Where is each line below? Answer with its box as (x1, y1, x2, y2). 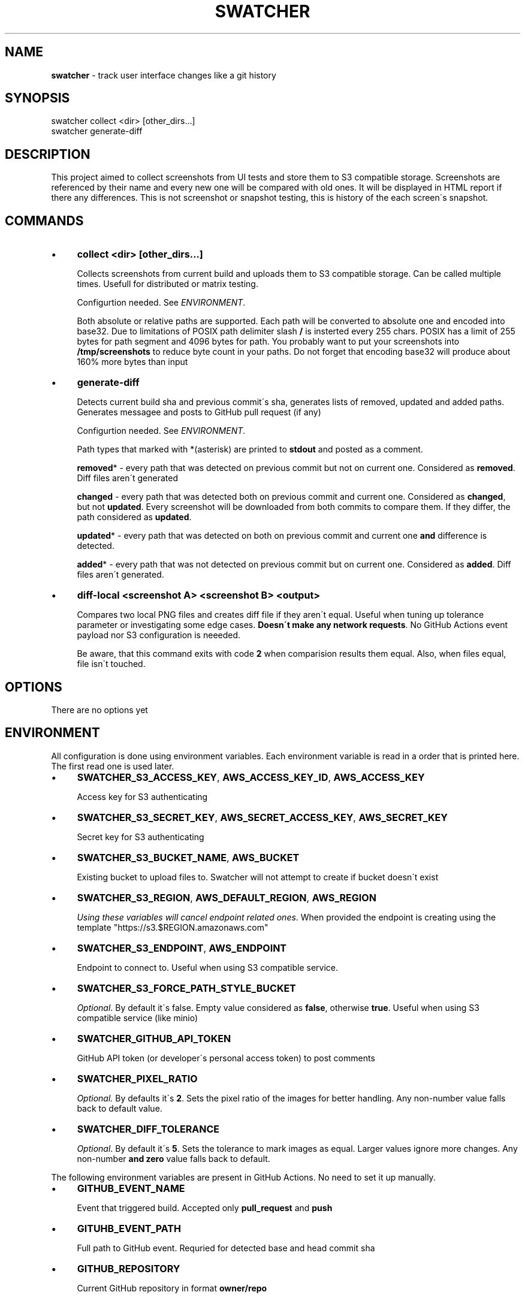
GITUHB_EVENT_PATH (77, 1222, 181, 1234)
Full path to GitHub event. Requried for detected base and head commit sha (77, 1242, 375, 1253)
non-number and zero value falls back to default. (77, 1153, 270, 1164)
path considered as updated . (77, 512, 192, 523)
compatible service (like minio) (77, 1012, 198, 1023)
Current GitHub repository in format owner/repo (77, 1282, 267, 1293)
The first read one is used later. (51, 760, 174, 771)
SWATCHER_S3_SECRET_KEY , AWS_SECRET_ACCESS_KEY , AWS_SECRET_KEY (77, 811, 448, 823)
